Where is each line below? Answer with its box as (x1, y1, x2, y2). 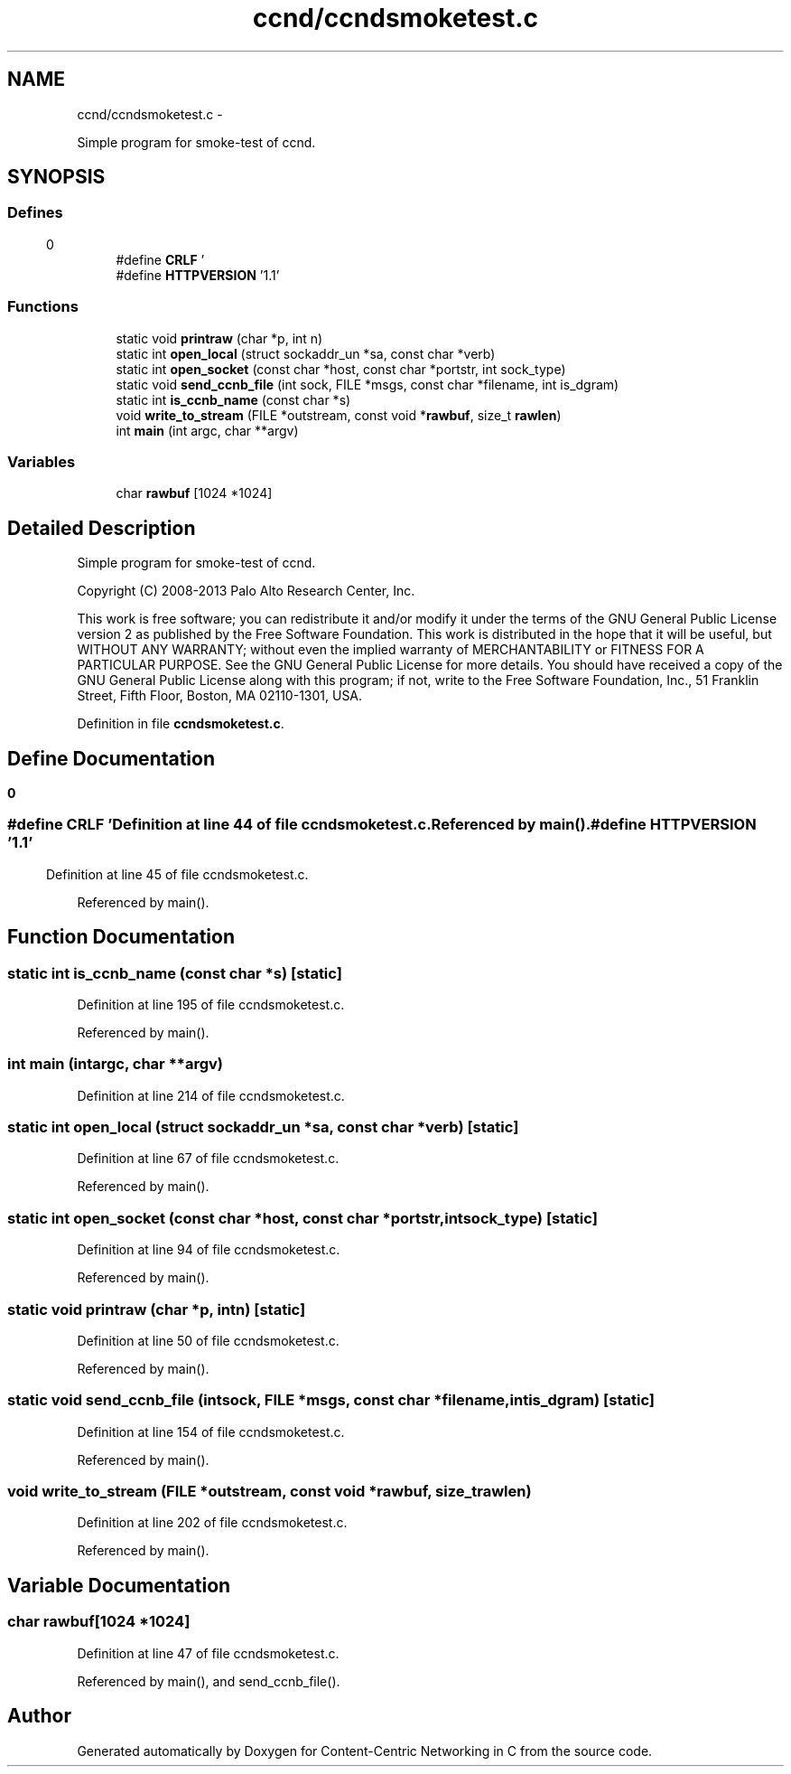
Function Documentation (7, 925, 235, 949)
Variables (7, 452, 76, 471)
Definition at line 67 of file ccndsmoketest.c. (77, 1150, 340, 1167)
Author (7, 1704, 71, 1728)
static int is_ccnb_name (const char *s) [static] (7, 963, 342, 982)
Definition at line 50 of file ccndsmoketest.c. (77, 1332, 340, 1348)
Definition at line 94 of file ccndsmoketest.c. (77, 1242, 340, 1258)
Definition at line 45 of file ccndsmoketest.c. (46, 866, 309, 882)
